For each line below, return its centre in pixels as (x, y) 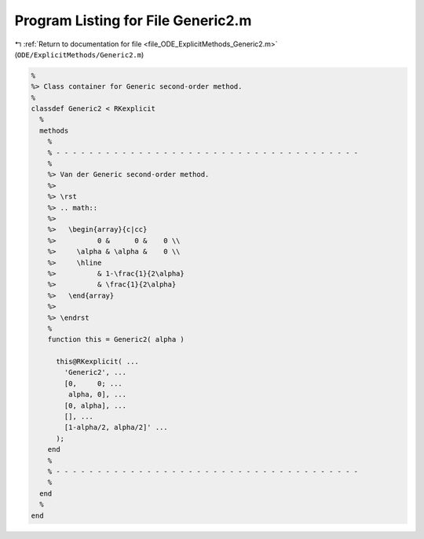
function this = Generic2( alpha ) (116, 339)
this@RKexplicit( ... (97, 362)
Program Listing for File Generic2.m (133, 20)
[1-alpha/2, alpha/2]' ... (116, 427)
